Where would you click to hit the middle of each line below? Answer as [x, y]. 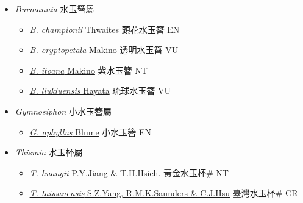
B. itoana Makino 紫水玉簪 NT [88, 70]
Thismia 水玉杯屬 [49, 152]
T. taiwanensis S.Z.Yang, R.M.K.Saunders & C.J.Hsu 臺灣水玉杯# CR [164, 193]
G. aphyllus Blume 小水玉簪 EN [90, 131]
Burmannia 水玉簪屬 [55, 9]
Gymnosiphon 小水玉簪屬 [63, 111]
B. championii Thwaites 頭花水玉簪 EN [105, 29]
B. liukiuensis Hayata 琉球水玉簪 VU [100, 91]
